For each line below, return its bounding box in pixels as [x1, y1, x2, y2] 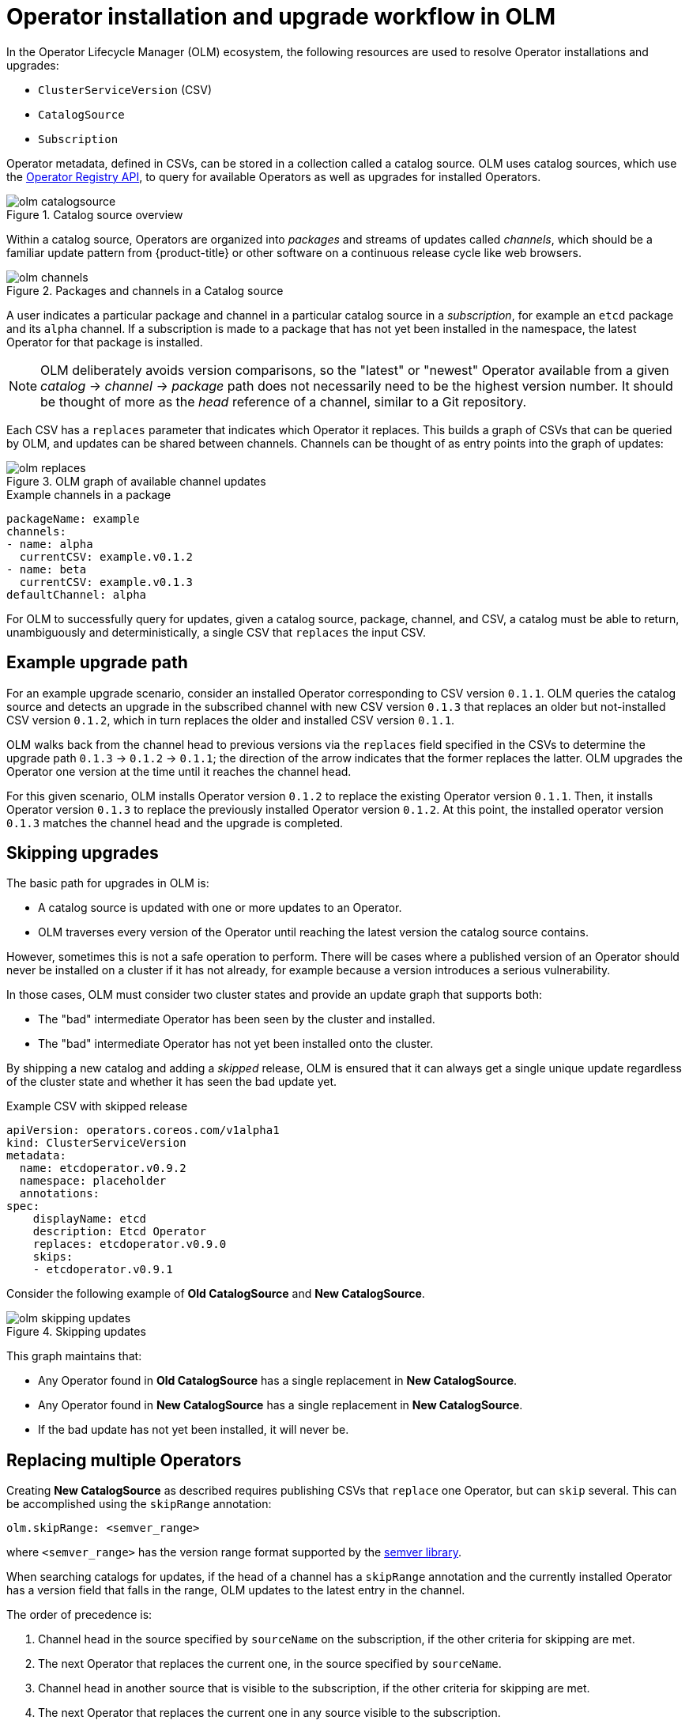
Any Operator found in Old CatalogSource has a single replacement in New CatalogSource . [38, 1374, 518, 1388]
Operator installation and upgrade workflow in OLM [6, 3, 555, 30]
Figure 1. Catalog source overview [6, 207, 183, 221]
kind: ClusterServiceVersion [6, 1136, 186, 1150]
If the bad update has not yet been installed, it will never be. [38, 1423, 349, 1437]
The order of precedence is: [6, 1608, 152, 1622]
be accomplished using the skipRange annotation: [6, 1497, 272, 1511]
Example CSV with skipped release [6, 1099, 188, 1113]
